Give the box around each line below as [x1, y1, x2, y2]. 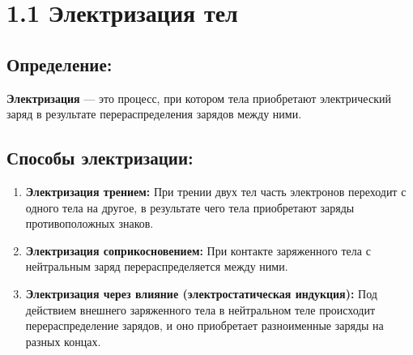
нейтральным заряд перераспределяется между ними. [25, 258, 288, 275]
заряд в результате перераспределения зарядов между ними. [6, 105, 302, 122]
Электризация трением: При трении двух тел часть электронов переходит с [25, 182, 407, 199]
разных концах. [25, 332, 101, 349]
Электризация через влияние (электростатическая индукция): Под [25, 284, 377, 302]
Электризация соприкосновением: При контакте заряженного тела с [25, 242, 371, 259]
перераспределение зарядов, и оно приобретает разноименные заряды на [25, 317, 384, 334]
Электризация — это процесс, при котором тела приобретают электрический [6, 89, 391, 106]
